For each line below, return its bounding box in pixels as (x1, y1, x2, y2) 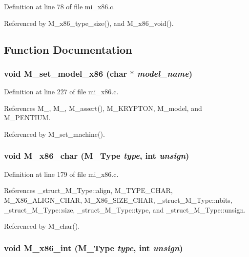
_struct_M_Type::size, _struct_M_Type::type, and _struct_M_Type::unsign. (4, 204, 246, 214)
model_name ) (137, 67, 193, 79)
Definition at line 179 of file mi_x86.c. (4, 169, 119, 179)
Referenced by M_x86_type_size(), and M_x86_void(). (4, 18, 174, 28)
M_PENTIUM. (4, 112, 51, 123)
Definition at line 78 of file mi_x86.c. (4, 1, 115, 11)
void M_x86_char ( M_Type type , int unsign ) (4, 150, 189, 162)
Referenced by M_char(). (4, 221, 80, 231)
